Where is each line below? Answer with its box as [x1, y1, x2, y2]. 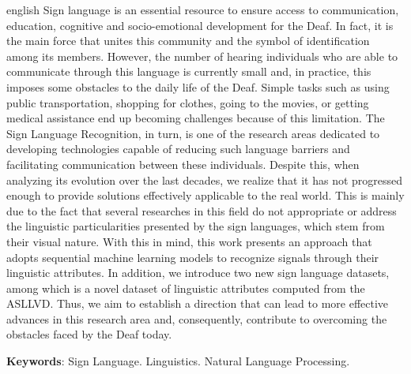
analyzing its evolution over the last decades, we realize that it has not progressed [6, 171, 403, 188]
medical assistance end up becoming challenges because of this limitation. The [6, 110, 385, 126]
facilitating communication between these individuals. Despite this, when [6, 155, 360, 172]
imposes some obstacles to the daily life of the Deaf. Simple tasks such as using [6, 78, 390, 95]
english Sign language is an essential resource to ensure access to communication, [6, 2, 399, 17]
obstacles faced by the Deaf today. [6, 326, 172, 342]
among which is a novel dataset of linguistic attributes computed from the [6, 279, 365, 296]
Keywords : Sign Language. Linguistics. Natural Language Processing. [6, 353, 350, 369]
